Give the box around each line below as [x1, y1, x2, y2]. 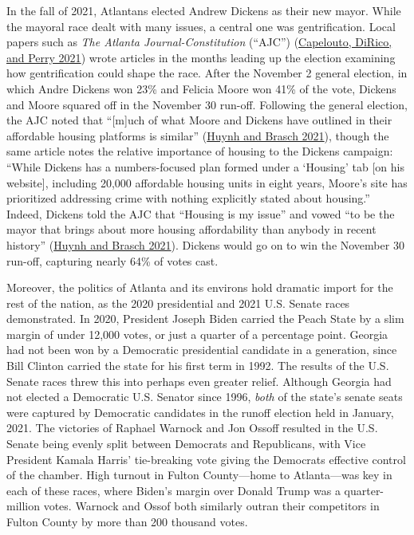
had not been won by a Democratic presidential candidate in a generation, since [6, 341, 397, 358]
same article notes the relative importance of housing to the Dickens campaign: [6, 143, 393, 159]
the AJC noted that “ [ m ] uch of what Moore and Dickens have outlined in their [6, 112, 392, 128]
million [6, 498, 41, 514]
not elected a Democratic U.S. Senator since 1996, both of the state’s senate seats [6, 388, 403, 405]
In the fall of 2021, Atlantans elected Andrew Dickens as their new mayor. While [6, 2, 401, 18]
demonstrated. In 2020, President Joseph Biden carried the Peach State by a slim [6, 310, 404, 327]
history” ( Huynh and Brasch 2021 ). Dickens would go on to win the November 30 [6, 236, 404, 253]
